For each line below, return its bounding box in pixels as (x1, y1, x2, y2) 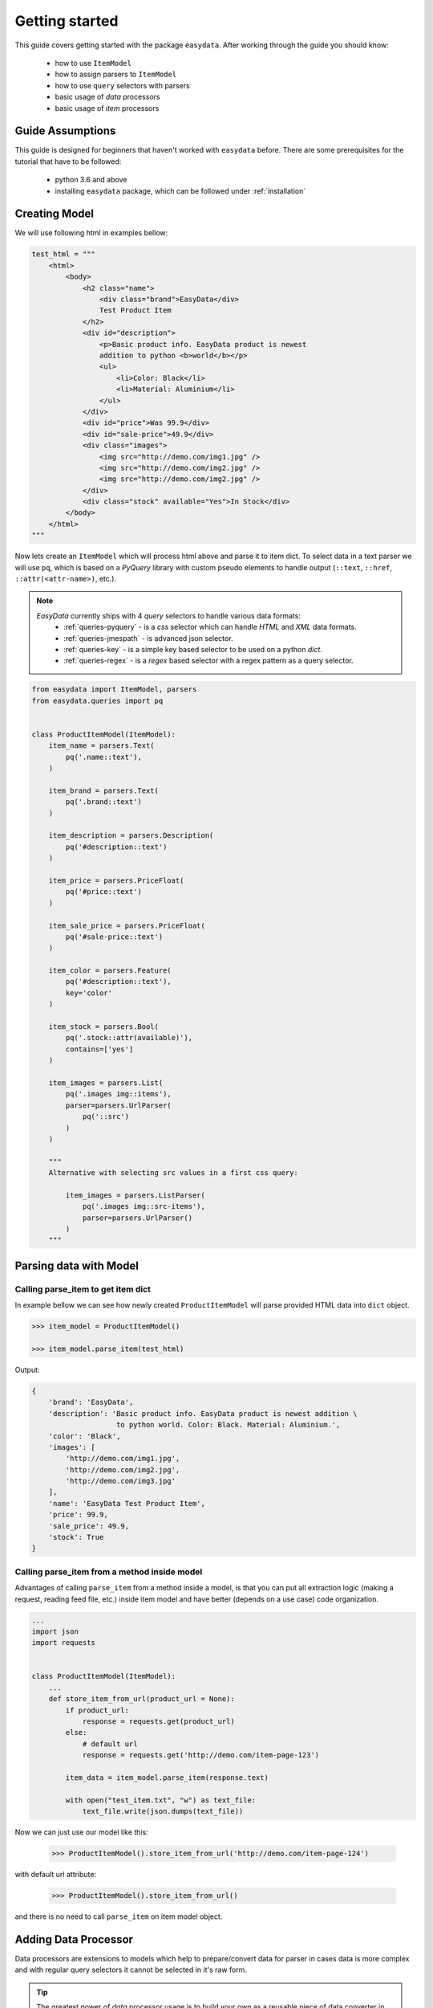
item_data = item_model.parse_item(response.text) (65, 1773, 269, 1782)
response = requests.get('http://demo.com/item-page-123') (82, 1751, 320, 1760)
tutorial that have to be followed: (14, 157, 122, 166)
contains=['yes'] (65, 1044, 134, 1054)
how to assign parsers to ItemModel (55, 69, 177, 80)
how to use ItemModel (55, 58, 132, 67)
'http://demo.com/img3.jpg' (65, 1476, 176, 1486)
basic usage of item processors (55, 103, 160, 112)
